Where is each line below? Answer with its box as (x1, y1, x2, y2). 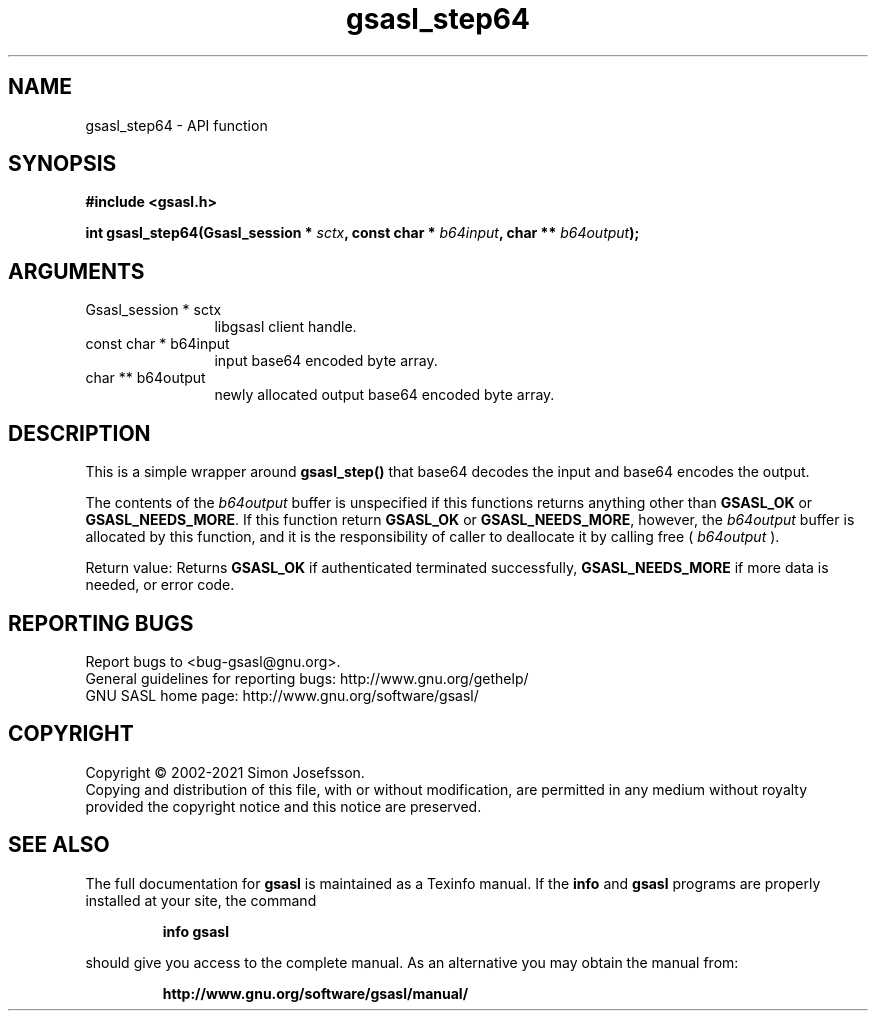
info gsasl (162, 922, 229, 940)
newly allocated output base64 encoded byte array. (214, 386, 555, 404)
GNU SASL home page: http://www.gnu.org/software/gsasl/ (85, 686, 479, 704)
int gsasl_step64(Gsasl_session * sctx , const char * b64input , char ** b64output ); (85, 224, 640, 242)
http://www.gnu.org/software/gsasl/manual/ (162, 984, 469, 1002)
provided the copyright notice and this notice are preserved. (85, 797, 482, 815)
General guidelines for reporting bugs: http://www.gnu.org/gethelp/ (85, 669, 529, 687)
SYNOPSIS (8, 151, 117, 177)
